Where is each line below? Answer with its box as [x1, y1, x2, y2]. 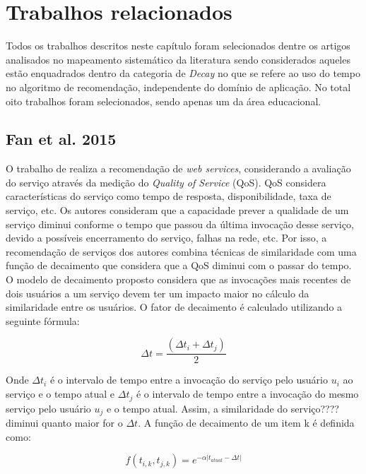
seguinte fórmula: [6, 313, 80, 328]
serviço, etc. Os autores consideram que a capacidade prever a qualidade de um [6, 203, 349, 218]
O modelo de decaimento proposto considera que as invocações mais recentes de [6, 272, 351, 287]
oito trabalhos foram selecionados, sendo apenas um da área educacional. [6, 93, 321, 108]
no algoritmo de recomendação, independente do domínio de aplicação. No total [6, 79, 351, 94]
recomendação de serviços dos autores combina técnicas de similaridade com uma [6, 244, 357, 259]
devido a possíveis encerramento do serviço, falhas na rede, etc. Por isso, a [6, 230, 327, 245]
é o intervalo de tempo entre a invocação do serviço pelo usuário [49, 372, 328, 387]
